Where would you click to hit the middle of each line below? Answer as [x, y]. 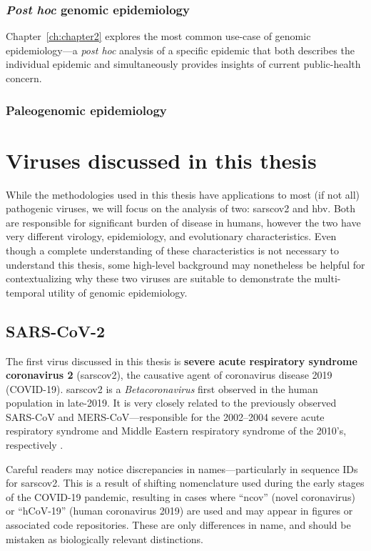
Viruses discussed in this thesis [161, 160]
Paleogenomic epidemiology [86, 110]
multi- [327, 278]
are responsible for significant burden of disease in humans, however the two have [183, 222]
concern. [24, 78]
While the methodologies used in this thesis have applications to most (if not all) [183, 194]
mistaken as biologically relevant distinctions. [105, 538]
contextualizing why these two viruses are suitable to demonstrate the [158, 278]
